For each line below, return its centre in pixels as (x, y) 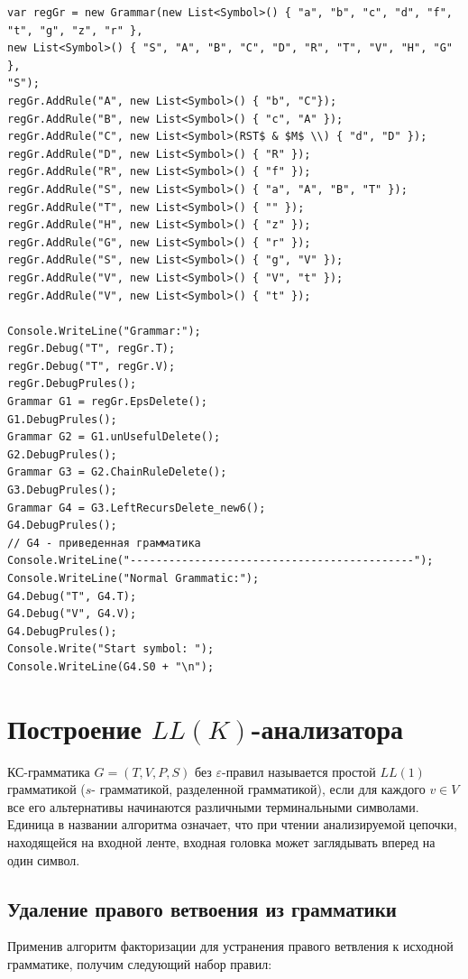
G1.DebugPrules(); (62, 419)
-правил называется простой (299, 771)
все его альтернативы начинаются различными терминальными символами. (213, 806)
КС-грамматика (49, 771)
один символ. (44, 859)
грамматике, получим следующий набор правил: (140, 964)
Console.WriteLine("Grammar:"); (104, 331)
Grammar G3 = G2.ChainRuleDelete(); (117, 472)
